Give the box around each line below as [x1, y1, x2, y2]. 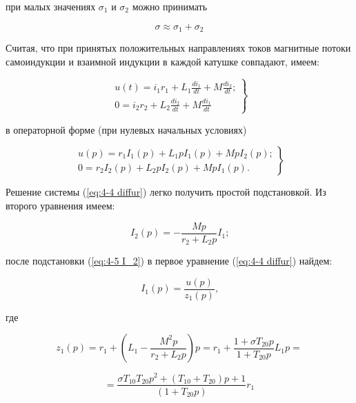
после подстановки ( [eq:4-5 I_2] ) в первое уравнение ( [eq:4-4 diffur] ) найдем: [6, 254, 333, 268]
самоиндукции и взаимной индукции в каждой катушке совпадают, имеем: [6, 54, 319, 68]
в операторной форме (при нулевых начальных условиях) [6, 122, 247, 136]
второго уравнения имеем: [6, 198, 115, 213]
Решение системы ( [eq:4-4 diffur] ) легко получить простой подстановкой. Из [6, 185, 326, 199]
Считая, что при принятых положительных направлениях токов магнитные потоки [6, 41, 351, 55]
